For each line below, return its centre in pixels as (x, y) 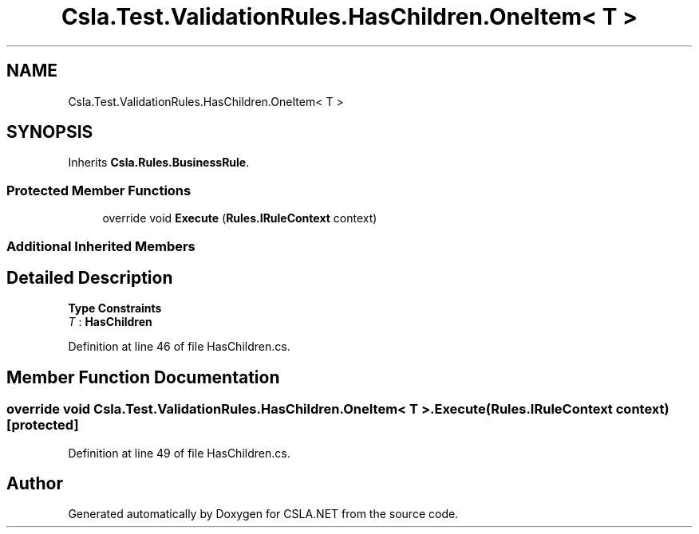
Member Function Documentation (143, 377)
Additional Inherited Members (101, 246)
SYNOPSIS (50, 132)
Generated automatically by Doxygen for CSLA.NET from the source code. (263, 514)
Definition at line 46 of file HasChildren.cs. (179, 347)
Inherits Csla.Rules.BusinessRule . (159, 163)
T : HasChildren (110, 322)
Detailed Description (90, 277)
